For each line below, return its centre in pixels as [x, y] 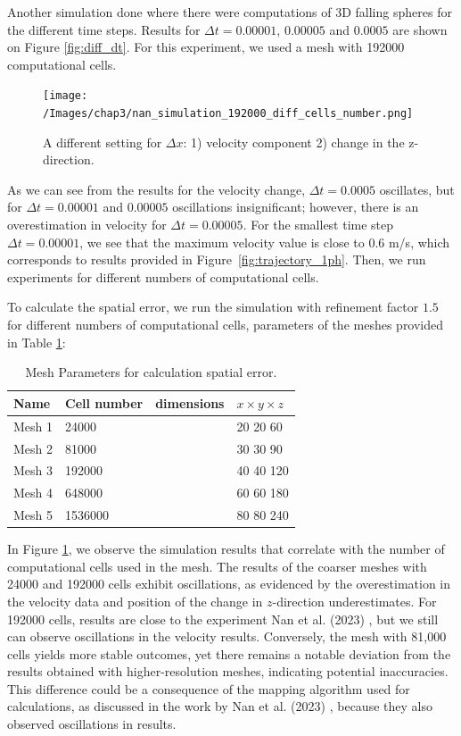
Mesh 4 [33, 493]
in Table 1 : [37, 342]
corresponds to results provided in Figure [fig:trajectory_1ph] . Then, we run [217, 259]
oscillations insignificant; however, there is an [296, 207]
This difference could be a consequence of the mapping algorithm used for [209, 688]
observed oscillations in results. [92, 724]
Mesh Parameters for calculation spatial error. [151, 372]
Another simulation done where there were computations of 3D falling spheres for [230, 12]
